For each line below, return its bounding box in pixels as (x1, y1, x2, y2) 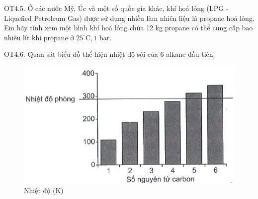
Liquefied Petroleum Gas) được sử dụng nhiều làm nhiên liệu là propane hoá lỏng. (4, 12, 255, 23)
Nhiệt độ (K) (24, 185, 64, 195)
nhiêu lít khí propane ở (4, 32, 74, 42)
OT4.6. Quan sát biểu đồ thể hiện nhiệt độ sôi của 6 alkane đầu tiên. (4, 49, 215, 59)
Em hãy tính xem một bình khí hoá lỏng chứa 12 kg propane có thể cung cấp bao (4, 22, 253, 33)
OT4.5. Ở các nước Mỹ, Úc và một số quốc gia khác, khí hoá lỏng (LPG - (4, 3, 229, 13)
